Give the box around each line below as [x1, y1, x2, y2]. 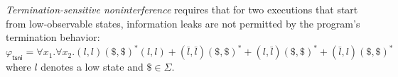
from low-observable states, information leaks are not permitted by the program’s [6, 16, 360, 30]
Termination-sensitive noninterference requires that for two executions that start [6, 2, 358, 16]
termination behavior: [6, 30, 100, 45]
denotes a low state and [41, 59, 144, 74]
